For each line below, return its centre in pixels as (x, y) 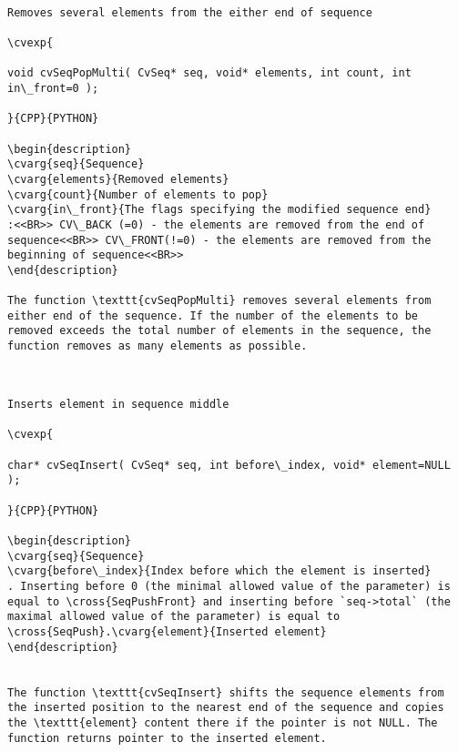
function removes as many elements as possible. (158, 346)
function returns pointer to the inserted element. (167, 738)
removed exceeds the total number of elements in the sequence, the (219, 331)
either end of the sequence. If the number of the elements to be (213, 315)
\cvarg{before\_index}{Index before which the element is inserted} (219, 571)
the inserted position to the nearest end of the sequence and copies (226, 708)
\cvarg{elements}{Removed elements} (118, 179)
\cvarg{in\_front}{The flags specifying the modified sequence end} (219, 210)
